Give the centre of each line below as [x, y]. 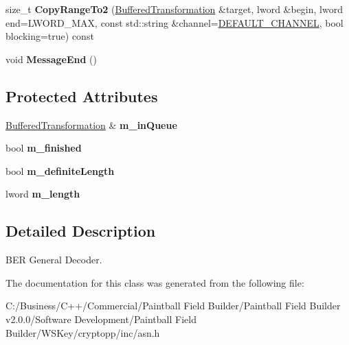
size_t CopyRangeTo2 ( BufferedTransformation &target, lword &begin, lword [174, 9]
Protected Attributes [82, 96]
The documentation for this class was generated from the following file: [155, 282]
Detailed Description [81, 231]
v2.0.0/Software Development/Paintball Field [101, 319]
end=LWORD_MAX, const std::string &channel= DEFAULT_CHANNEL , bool [174, 22]
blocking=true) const [50, 36]
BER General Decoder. [54, 260]
